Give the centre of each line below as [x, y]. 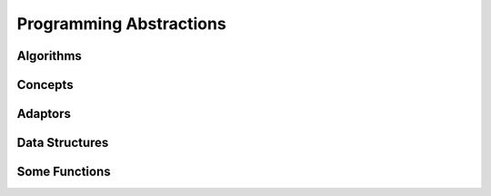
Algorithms [49, 56]
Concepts [45, 85]
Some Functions [64, 172]
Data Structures [63, 143]
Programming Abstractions [121, 24]
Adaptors [44, 114]
